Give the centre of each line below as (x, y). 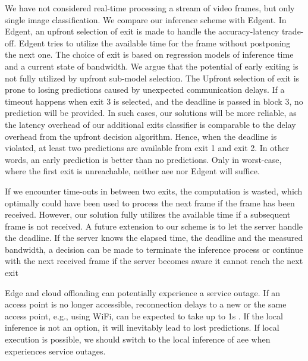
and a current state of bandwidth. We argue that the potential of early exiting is (152, 66)
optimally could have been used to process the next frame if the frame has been (150, 203)
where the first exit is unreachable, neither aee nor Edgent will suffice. (132, 171)
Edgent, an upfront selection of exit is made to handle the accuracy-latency (142, 31)
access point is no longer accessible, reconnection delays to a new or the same (146, 304)
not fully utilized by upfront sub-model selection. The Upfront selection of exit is (152, 78)
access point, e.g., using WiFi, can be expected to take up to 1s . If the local (144, 316)
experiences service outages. (55, 351)
